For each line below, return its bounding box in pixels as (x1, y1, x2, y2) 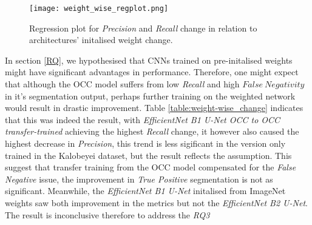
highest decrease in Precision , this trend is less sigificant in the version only (5, 137, 286, 149)
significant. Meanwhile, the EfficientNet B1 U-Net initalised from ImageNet (5, 184, 286, 197)
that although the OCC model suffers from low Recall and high (5, 78, 240, 90)
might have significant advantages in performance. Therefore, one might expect (5, 65, 299, 78)
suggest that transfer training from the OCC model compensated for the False (5, 161, 296, 173)
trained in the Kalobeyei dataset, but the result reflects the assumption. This (5, 149, 292, 161)
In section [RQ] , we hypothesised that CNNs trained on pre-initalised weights (5, 53, 293, 66)
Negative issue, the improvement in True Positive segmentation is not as (5, 172, 273, 185)
